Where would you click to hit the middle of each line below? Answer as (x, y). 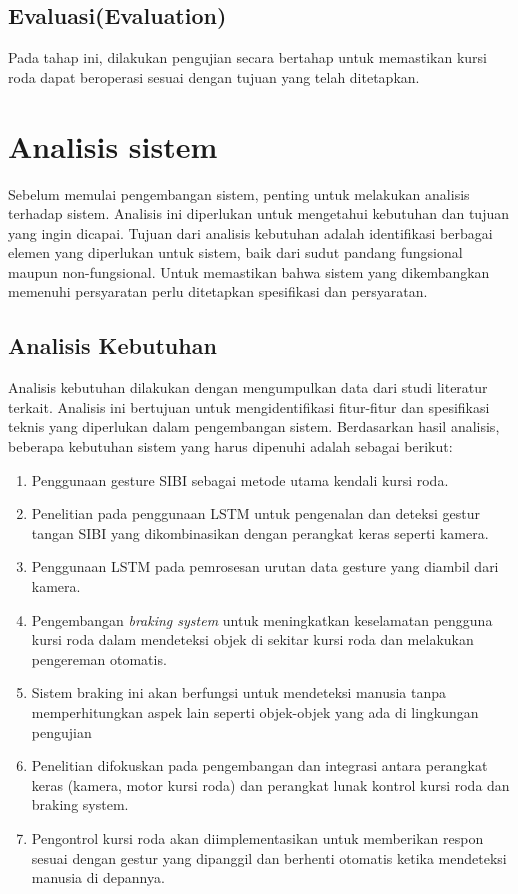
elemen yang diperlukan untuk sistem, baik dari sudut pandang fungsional (235, 252)
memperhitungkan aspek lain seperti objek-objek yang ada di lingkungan (255, 712)
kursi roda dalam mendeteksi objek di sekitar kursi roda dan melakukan (252, 639)
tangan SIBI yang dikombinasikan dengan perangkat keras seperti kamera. (260, 532)
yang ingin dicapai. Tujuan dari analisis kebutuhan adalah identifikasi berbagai (250, 232)
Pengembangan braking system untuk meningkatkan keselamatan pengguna (262, 619)
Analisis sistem (113, 145)
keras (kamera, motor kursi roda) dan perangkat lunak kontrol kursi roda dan (270, 784)
